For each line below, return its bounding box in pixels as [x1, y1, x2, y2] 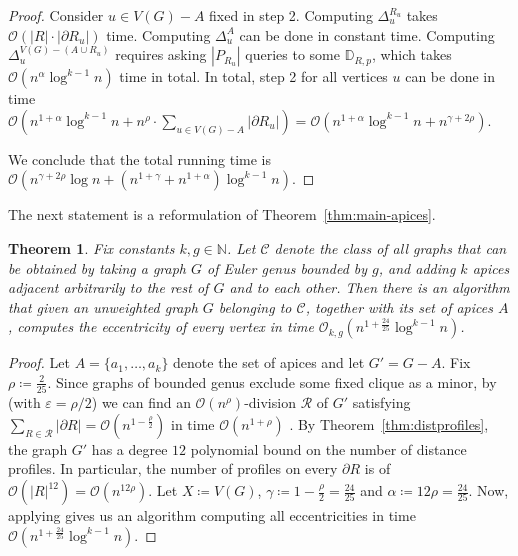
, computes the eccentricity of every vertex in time [8, 316, 314, 337]
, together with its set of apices [305, 296, 493, 317]
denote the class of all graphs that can [274, 237, 507, 258]
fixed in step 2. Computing [209, 5, 373, 25]
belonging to [218, 296, 292, 317]
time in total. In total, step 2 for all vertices [119, 66, 388, 87]
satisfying [352, 392, 411, 413]
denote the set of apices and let [173, 352, 365, 373]
